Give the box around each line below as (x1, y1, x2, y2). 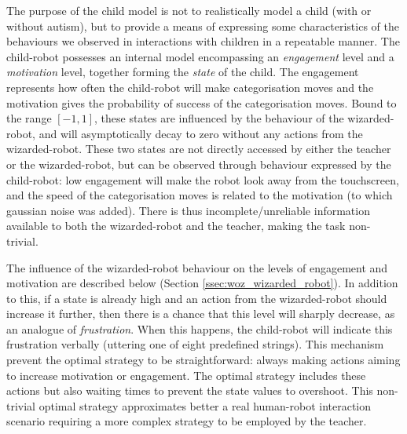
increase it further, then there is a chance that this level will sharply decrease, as (6, 305, 395, 322)
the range (6, 110, 52, 126)
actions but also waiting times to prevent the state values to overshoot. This (6, 382, 373, 399)
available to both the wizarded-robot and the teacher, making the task (6, 217, 346, 234)
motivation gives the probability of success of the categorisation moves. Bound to (6, 94, 397, 111)
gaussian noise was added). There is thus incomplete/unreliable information (6, 202, 370, 218)
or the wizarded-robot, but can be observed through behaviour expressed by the (6, 155, 391, 172)
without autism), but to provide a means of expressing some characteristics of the (6, 17, 399, 34)
